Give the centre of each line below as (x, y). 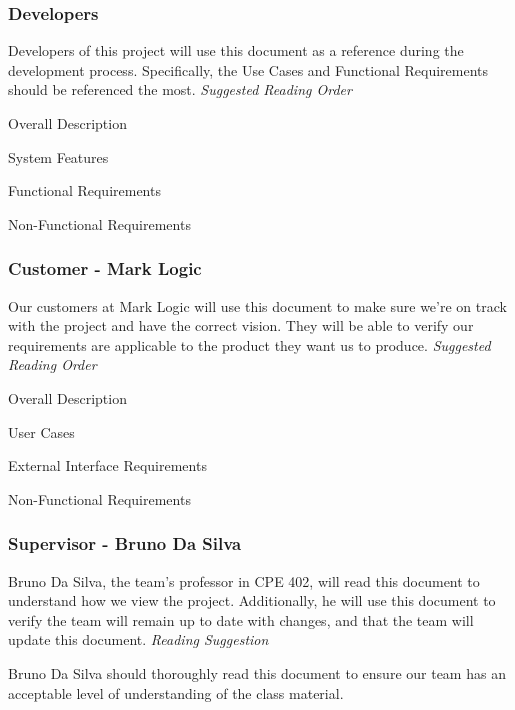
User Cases (41, 431)
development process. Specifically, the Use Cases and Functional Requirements (248, 69)
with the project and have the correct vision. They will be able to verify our (241, 325)
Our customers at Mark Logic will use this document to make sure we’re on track (257, 305)
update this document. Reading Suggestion (138, 639)
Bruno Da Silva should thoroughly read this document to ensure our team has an (257, 672)
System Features (58, 156)
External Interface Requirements (107, 465)
